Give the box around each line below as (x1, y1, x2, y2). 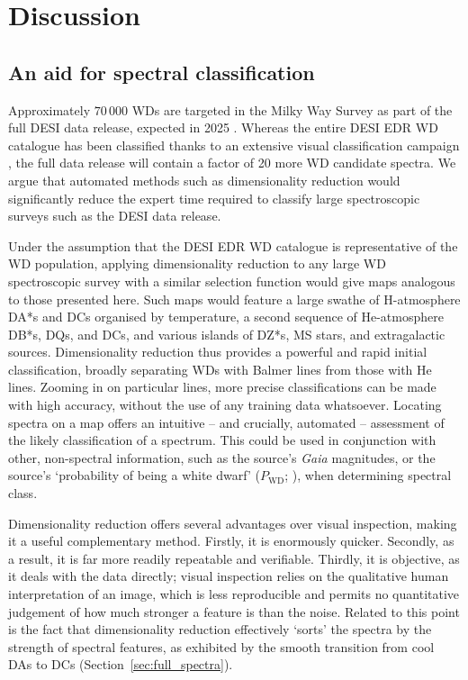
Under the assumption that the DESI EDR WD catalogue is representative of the (8, 236, 458, 255)
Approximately (8, 100, 91, 119)
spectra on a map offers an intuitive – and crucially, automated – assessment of (8, 413, 445, 431)
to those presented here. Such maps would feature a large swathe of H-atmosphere (8, 289, 461, 308)
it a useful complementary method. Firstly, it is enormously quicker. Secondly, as (8, 531, 454, 550)
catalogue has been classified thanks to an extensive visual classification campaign (8, 135, 460, 154)
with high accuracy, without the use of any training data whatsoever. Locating (8, 395, 442, 414)
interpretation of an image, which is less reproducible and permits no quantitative (8, 585, 460, 603)
